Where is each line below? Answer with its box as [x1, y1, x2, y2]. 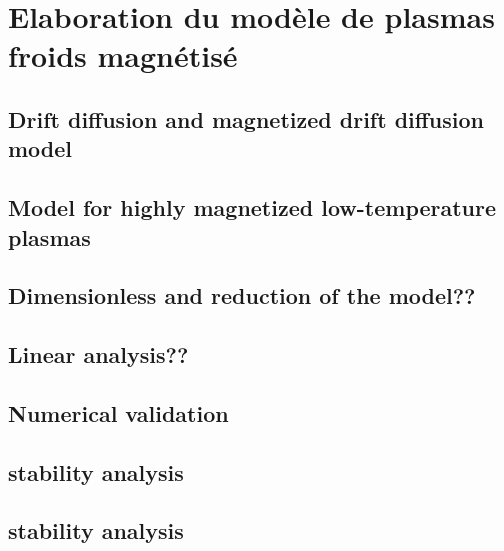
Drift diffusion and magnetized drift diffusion [8, 103, 484, 134]
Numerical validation [8, 397, 229, 428]
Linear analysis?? [8, 339, 189, 370]
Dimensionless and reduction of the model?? [8, 280, 476, 311]
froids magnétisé [8, 35, 238, 76]
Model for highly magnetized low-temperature [8, 192, 497, 223]
